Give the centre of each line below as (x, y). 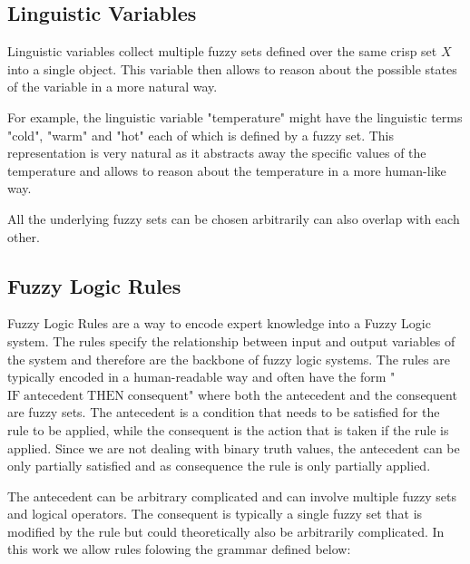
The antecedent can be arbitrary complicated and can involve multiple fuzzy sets (232, 496)
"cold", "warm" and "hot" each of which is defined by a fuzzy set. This (201, 135)
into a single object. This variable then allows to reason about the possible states (232, 68)
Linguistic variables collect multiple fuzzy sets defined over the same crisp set (222, 51)
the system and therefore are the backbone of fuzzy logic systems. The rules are (229, 359)
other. (24, 236)
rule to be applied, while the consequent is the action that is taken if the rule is (228, 429)
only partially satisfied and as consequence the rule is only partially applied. (219, 466)
